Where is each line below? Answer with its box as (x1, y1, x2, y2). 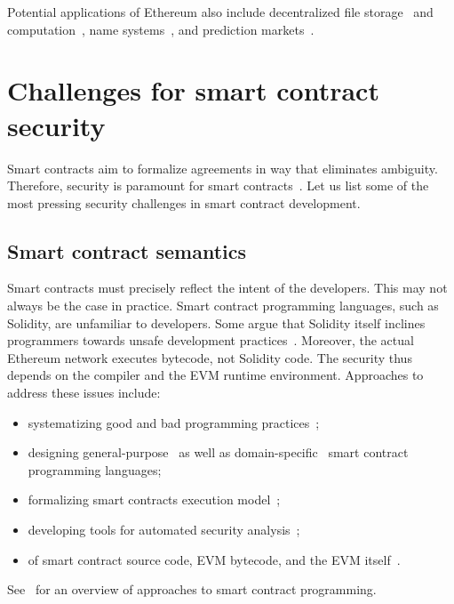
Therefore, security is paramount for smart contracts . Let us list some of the (7, 176, 429, 195)
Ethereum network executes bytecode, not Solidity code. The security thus (7, 348, 412, 366)
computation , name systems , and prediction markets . (7, 20, 315, 38)
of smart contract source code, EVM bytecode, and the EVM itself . (28, 550, 401, 568)
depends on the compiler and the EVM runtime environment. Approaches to (7, 366, 424, 384)
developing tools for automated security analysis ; (28, 520, 300, 539)
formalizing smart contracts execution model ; (28, 490, 281, 509)
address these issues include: (7, 383, 161, 402)
